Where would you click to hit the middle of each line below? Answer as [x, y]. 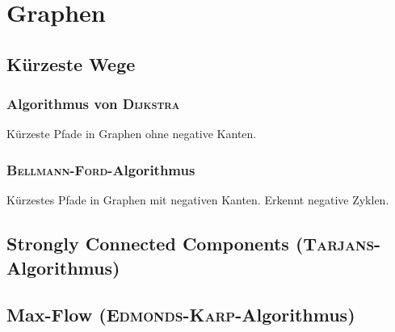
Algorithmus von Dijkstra [93, 104]
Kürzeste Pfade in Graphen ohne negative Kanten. [132, 134]
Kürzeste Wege [71, 63]
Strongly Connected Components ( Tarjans [191, 244]
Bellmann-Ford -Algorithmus [101, 169]
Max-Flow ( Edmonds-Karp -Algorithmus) [181, 315]
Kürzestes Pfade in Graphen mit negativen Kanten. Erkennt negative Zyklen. [198, 200]
